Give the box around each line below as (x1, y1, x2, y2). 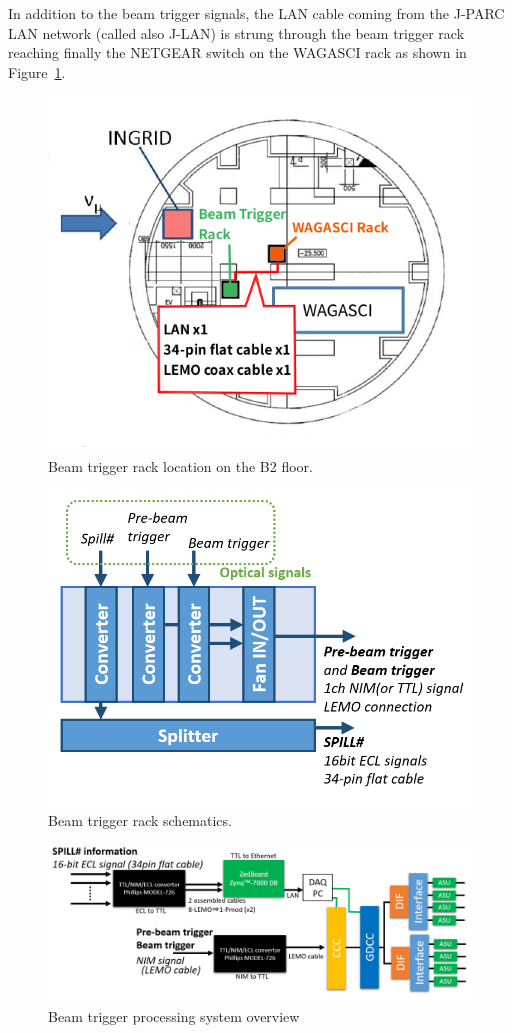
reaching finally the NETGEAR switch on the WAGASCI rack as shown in (8, 42, 467, 63)
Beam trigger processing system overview (48, 1005, 300, 1026)
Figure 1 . (8, 61, 66, 82)
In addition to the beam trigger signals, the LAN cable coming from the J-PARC (8, 3, 505, 23)
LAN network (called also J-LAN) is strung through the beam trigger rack (8, 22, 465, 43)
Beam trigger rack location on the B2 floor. (48, 455, 313, 476)
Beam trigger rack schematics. (48, 810, 232, 831)
